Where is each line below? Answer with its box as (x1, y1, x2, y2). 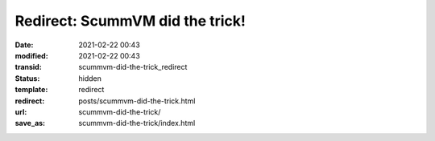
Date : (14, 40, 34, 50)
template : (14, 85, 48, 95)
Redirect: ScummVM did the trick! (14, 12, 246, 30)
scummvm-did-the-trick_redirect (78, 62, 188, 72)
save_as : (14, 119, 46, 128)
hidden (78, 73, 102, 83)
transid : (14, 62, 42, 72)
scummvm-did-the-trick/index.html (78, 119, 196, 128)
